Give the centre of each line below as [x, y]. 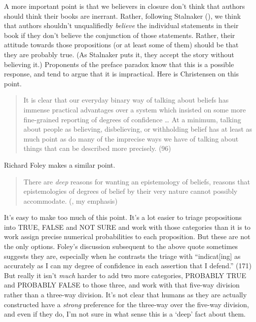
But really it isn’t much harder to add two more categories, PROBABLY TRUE [125, 275]
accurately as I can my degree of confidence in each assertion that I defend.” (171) [128, 266]
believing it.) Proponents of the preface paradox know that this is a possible [119, 64]
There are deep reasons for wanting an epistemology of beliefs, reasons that [137, 181]
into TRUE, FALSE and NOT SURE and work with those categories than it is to [127, 227]
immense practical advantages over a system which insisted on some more [135, 109]
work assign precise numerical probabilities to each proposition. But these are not [127, 236]
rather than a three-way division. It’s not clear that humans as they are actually [126, 295]
